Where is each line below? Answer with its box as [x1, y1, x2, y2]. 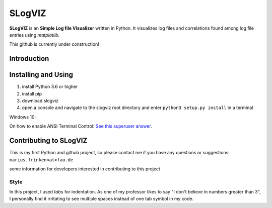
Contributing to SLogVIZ [9, 136, 88, 145]
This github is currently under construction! [9, 41, 99, 47]
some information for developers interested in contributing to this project [9, 166, 161, 172]
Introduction [9, 54, 49, 63]
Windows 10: [9, 114, 36, 120]
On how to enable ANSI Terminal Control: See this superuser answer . [9, 123, 152, 129]
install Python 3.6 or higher [22, 83, 78, 90]
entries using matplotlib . [9, 32, 60, 38]
